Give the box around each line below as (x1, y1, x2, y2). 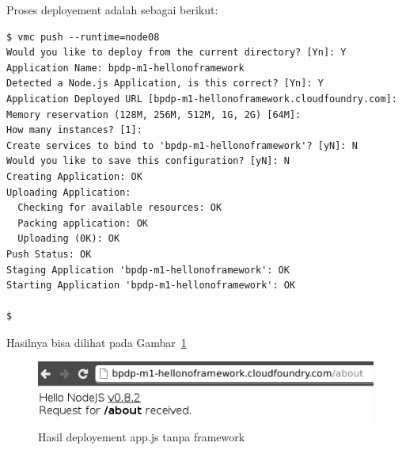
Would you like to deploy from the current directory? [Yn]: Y (6, 47, 347, 59)
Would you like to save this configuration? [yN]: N (6, 155, 290, 167)
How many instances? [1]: (6, 124, 142, 136)
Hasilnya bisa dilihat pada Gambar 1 (6, 334, 187, 350)
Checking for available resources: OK (17, 202, 222, 214)
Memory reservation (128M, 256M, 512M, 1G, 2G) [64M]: (6, 109, 301, 120)
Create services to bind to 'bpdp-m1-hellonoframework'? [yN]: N (6, 139, 358, 151)
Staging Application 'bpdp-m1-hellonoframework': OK (6, 264, 290, 276)
